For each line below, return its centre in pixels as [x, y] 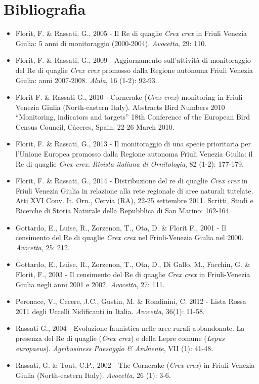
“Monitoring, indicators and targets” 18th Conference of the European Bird [133, 117]
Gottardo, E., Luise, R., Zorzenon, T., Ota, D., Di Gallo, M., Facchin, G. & [133, 264]
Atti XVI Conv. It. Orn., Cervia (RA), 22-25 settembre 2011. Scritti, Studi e [134, 200]
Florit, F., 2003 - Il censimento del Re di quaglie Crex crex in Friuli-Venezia [133, 274]
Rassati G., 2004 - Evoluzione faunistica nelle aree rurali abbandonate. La [130, 328]
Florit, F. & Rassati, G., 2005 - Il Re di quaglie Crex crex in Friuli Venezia [131, 33]
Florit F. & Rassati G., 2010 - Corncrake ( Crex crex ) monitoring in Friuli [129, 97]
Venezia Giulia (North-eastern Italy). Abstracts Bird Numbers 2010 [120, 107]
